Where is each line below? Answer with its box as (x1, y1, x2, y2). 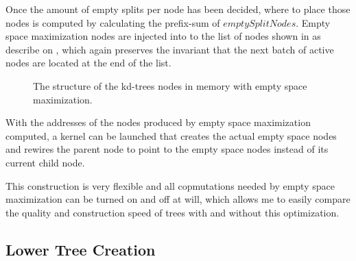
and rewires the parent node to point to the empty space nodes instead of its (5, 142, 329, 156)
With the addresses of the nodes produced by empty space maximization (5, 115, 311, 129)
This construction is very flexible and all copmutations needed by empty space (5, 178, 335, 192)
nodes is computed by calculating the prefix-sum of (5, 15, 220, 29)
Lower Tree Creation (5, 238, 156, 260)
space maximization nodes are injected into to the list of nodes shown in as (5, 29, 321, 43)
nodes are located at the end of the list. (5, 55, 171, 70)
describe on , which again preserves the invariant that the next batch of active (5, 42, 334, 56)
